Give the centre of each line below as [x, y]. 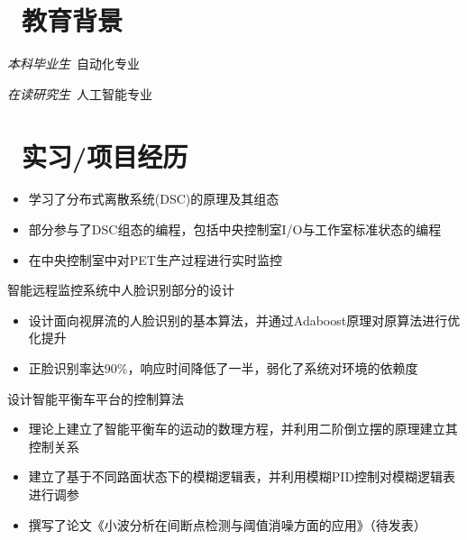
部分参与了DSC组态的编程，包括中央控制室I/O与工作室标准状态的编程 [235, 229]
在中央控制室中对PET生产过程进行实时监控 [155, 259]
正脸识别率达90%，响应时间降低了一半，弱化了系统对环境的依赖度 [223, 368]
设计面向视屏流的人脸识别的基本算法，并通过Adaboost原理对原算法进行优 [244, 320]
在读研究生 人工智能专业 [80, 93]
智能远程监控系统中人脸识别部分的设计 [121, 290]
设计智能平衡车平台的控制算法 [96, 398]
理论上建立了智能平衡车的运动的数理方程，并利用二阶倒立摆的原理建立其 [243, 429]
